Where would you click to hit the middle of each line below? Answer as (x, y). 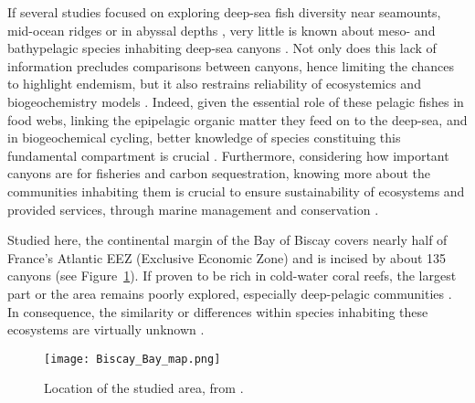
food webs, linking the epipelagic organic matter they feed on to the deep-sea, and (237, 119)
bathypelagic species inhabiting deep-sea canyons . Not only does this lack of (222, 48)
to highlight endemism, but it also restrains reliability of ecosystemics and (214, 84)
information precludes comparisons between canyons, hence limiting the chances (231, 65)
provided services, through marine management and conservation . (193, 209)
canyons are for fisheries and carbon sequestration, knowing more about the (219, 173)
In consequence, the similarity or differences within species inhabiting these (218, 311)
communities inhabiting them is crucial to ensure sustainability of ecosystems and (236, 191)
